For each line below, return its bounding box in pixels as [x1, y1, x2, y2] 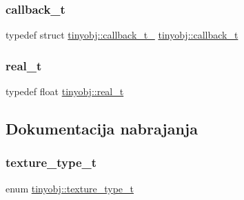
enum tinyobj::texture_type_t [6, 181, 134, 195]
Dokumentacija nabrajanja [6, 118, 198, 139]
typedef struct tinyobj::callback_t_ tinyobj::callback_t [6, 28, 238, 42]
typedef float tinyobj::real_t [6, 84, 124, 99]
